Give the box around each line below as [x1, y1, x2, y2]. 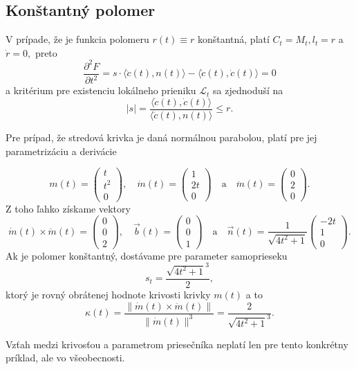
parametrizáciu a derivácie [6, 143, 117, 158]
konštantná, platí [197, 32, 270, 46]
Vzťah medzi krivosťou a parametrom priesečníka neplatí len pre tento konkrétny [6, 336, 348, 351]
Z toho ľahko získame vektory [6, 201, 131, 215]
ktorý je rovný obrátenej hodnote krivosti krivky [6, 287, 211, 301]
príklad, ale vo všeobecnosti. [6, 350, 125, 365]
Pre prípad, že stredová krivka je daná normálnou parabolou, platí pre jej [6, 129, 317, 144]
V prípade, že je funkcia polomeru [6, 32, 149, 46]
